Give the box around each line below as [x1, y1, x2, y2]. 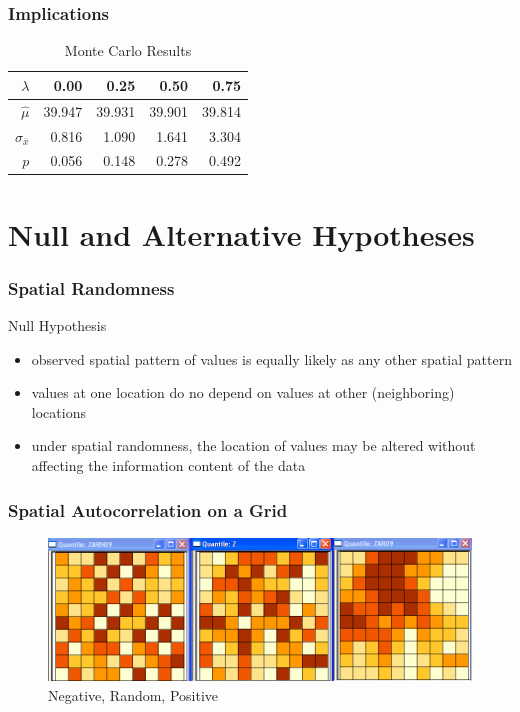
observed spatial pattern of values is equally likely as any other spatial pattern [31, 348, 512, 369]
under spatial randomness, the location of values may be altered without [31, 435, 476, 456]
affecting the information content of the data [31, 455, 306, 475]
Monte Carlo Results [64, 40, 192, 61]
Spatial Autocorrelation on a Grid [8, 497, 288, 522]
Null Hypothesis [8, 315, 107, 336]
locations [31, 401, 86, 422]
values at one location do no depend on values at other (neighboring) [31, 382, 455, 403]
